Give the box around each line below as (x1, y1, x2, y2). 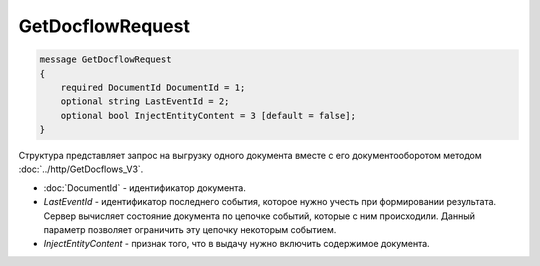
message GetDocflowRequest (39, 54, 172, 65)
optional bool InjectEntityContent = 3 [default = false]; (60, 110, 357, 121)
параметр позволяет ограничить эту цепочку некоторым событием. (43, 224, 337, 236)
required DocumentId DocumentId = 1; (60, 81, 246, 93)
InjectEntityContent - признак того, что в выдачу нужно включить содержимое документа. (43, 238, 430, 250)
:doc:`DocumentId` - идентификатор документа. (43, 181, 247, 194)
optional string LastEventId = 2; (60, 96, 230, 107)
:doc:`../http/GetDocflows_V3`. (18, 163, 144, 175)
